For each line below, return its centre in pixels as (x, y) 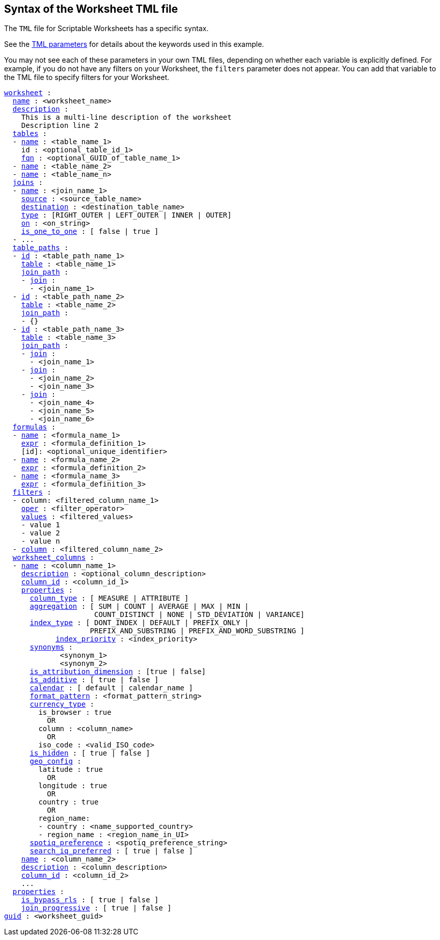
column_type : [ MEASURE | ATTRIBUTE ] (109, 598)
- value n (40, 541)
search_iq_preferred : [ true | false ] (111, 851)
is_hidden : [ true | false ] (90, 753)
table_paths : (40, 248)
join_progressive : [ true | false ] (96, 908)
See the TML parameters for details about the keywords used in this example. (134, 44)
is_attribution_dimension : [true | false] (118, 672)
